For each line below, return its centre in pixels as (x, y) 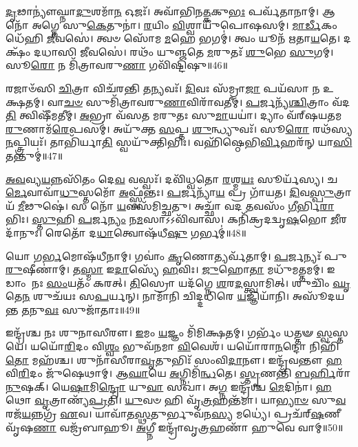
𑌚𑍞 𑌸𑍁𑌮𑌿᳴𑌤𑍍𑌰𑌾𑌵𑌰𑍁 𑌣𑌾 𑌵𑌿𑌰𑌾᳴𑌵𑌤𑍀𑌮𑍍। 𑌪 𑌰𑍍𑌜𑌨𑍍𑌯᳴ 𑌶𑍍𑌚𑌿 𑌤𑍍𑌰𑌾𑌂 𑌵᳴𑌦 (207, 101)
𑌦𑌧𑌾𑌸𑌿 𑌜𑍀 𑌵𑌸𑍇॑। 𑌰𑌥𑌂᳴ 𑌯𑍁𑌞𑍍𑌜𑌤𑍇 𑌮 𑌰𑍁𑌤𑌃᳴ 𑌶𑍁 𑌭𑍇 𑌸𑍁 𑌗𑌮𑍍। (183, 51)
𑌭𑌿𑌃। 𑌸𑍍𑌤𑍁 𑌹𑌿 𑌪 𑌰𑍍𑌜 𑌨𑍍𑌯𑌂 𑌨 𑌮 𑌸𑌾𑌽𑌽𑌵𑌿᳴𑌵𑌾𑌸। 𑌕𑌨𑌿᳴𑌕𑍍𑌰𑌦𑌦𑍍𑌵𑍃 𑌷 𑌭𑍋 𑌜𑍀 (172, 219)
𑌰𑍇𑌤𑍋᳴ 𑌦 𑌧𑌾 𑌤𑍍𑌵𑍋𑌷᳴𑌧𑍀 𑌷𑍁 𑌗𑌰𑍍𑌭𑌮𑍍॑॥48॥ (146, 232)
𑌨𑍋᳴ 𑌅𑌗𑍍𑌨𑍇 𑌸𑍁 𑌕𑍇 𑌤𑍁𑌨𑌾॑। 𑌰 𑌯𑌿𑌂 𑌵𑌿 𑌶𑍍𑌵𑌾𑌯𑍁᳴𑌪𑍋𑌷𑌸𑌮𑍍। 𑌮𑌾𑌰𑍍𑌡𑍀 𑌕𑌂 (171, 24)
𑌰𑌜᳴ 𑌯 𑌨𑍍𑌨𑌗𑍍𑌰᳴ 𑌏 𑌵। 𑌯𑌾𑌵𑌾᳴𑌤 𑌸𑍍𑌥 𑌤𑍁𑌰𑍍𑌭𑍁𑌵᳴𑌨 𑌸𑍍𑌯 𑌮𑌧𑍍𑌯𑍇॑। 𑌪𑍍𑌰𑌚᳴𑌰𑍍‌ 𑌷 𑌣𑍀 (173, 414)
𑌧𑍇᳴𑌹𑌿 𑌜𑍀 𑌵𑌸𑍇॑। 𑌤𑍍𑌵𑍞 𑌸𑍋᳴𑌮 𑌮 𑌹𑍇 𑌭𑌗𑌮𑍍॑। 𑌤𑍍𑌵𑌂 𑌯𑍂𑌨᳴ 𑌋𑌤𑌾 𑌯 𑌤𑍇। (173, 38)
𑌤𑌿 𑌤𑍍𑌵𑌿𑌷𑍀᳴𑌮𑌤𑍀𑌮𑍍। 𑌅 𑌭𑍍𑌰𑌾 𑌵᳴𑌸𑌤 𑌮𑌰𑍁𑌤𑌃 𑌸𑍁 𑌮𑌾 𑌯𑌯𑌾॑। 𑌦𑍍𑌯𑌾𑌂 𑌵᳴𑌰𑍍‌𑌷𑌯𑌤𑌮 (174, 115)
